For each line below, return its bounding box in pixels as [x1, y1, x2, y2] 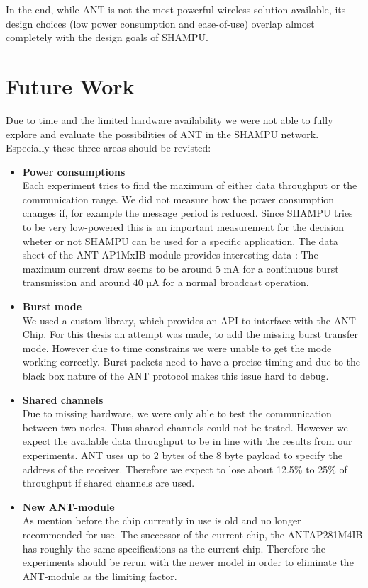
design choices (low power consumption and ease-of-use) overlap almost [6, 16, 315, 30]
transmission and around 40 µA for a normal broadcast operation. [22, 275, 309, 290]
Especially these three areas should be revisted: [6, 140, 211, 155]
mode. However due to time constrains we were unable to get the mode [22, 340, 332, 355]
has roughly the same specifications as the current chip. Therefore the [22, 541, 325, 555]
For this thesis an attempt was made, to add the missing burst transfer [49, 327, 358, 341]
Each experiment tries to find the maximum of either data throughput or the [22, 178, 357, 193]
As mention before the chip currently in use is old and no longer [22, 513, 301, 528]
